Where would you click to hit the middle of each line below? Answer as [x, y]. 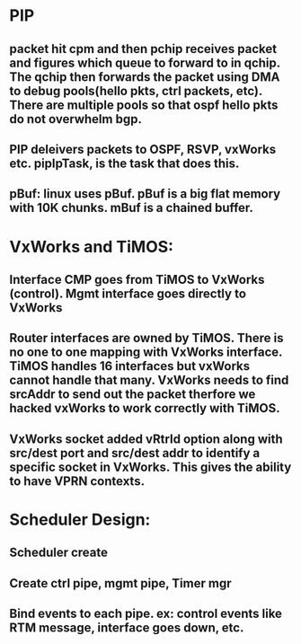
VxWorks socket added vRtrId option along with [146, 439]
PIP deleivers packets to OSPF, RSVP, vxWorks [143, 149]
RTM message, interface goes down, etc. [127, 628]
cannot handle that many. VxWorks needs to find [149, 380]
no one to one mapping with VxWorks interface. [146, 353]
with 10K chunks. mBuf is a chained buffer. [132, 208]
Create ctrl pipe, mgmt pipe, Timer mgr [120, 583]
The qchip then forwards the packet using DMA [145, 77]
